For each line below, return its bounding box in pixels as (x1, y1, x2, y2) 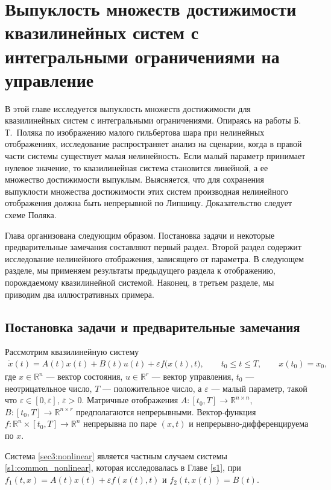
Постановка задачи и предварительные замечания (5, 317, 300, 336)
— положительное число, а (102, 382, 202, 394)
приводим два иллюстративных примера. (5, 287, 154, 300)
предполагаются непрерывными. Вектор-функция (76, 405, 256, 418)
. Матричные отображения (81, 394, 178, 406)
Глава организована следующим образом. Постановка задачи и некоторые (5, 228, 275, 241)
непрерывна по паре (83, 417, 157, 430)
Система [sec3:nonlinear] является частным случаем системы (5, 449, 227, 462)
